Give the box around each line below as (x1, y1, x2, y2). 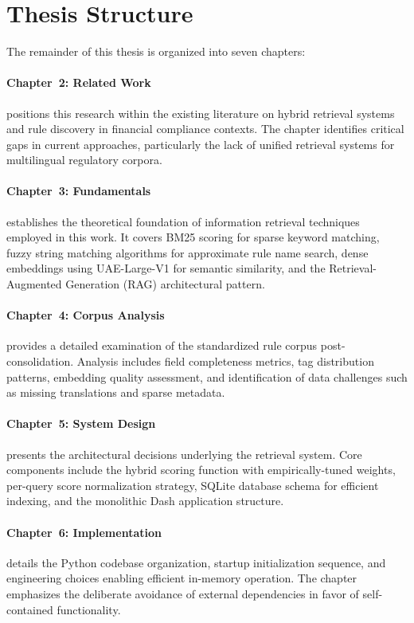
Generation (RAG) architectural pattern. (65, 276, 265, 292)
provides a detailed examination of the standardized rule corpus (6, 337, 318, 354)
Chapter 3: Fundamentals (6, 182, 151, 199)
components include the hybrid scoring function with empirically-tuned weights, (6, 461, 396, 478)
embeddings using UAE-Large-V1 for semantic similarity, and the (6, 260, 326, 276)
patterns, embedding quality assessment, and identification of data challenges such (6, 368, 408, 385)
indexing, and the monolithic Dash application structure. (6, 492, 284, 509)
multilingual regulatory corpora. (6, 151, 162, 168)
